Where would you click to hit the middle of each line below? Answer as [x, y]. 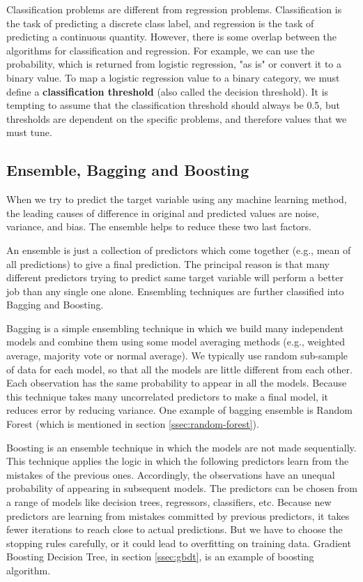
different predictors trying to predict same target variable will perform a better [175, 277]
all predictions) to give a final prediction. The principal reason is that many [168, 263]
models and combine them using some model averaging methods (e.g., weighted [176, 342]
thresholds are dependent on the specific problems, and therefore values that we [177, 118]
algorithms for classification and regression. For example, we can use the [161, 50]
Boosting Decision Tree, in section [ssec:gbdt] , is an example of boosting [160, 557]
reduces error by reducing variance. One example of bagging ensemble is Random [179, 410]
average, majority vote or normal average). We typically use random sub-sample [177, 356]
